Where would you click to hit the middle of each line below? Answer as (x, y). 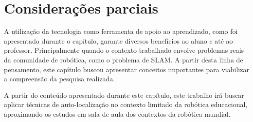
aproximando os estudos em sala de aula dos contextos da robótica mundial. (117, 114)
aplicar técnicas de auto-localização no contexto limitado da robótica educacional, (126, 104)
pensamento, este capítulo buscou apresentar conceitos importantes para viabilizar (126, 69)
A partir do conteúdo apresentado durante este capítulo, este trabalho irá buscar (124, 95)
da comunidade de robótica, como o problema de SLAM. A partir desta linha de (124, 59)
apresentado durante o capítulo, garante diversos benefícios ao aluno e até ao (118, 40)
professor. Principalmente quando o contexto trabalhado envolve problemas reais (124, 50)
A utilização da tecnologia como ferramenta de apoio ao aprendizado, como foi (121, 31)
